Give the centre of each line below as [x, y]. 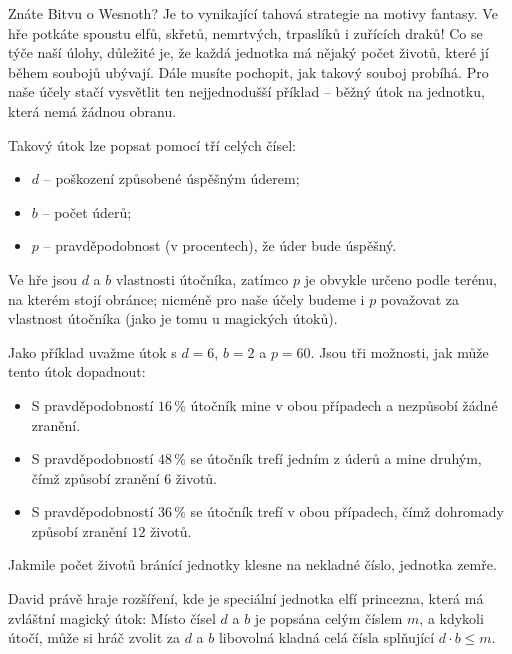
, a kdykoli [451, 617]
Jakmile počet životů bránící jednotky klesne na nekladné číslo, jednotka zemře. [252, 564]
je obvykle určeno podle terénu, [400, 278]
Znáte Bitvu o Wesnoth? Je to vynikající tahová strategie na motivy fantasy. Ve [253, 13]
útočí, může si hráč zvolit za [94, 637]
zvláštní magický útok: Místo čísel [112, 617]
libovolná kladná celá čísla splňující [326, 637]
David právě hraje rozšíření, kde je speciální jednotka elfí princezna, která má [246, 598]
